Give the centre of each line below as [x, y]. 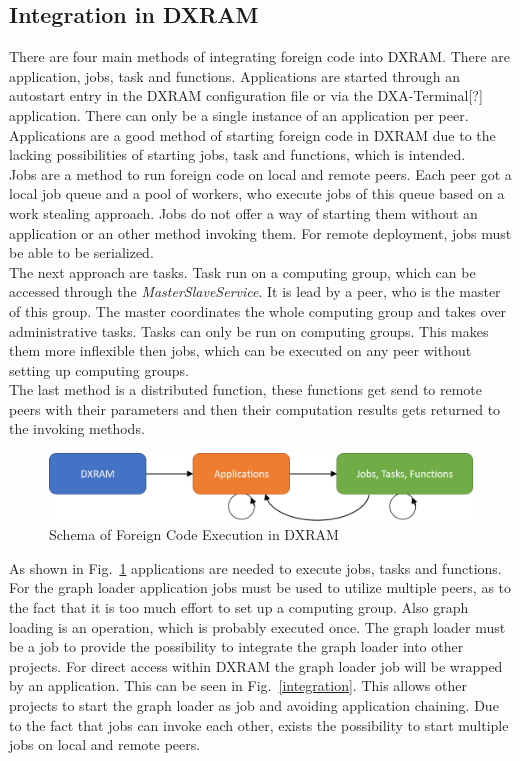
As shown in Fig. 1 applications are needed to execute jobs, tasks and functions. [255, 567]
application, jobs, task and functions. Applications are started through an [234, 75]
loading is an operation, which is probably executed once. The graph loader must [257, 626]
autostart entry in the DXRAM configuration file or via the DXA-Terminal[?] [246, 95]
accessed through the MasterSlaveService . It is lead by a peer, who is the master [255, 291]
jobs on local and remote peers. [105, 744]
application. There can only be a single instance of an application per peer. [239, 114]
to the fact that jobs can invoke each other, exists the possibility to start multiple [259, 724]
